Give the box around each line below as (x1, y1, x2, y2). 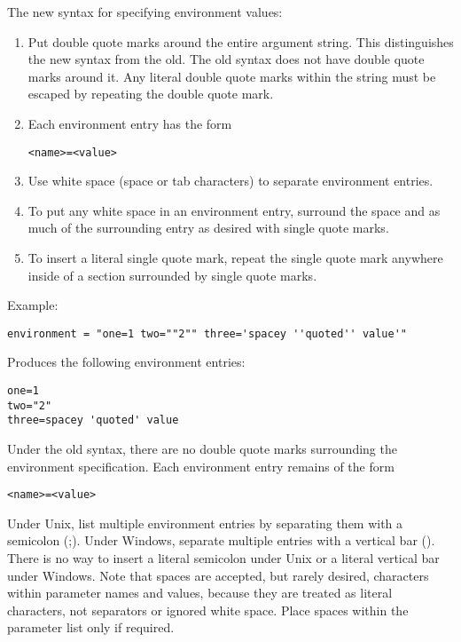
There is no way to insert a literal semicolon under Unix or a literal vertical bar (7, 549, 440, 567)
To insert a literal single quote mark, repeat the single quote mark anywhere (27, 249, 443, 266)
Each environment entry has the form (27, 114, 232, 132)
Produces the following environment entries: (7, 353, 246, 371)
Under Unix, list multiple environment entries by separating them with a (7, 513, 403, 532)
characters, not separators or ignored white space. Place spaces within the (7, 600, 409, 619)
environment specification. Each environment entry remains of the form (7, 456, 395, 475)
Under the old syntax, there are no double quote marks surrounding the (7, 440, 397, 457)
